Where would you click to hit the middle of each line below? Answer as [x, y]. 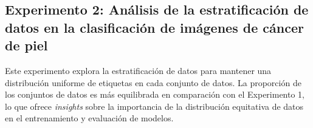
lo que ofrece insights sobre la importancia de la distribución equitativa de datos [154, 106]
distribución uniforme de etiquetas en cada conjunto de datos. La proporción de [153, 82]
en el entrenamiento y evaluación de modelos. [89, 118]
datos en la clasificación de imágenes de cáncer [154, 27]
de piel [26, 45]
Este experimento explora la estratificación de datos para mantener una [138, 70]
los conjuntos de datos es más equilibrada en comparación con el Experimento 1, [155, 94]
